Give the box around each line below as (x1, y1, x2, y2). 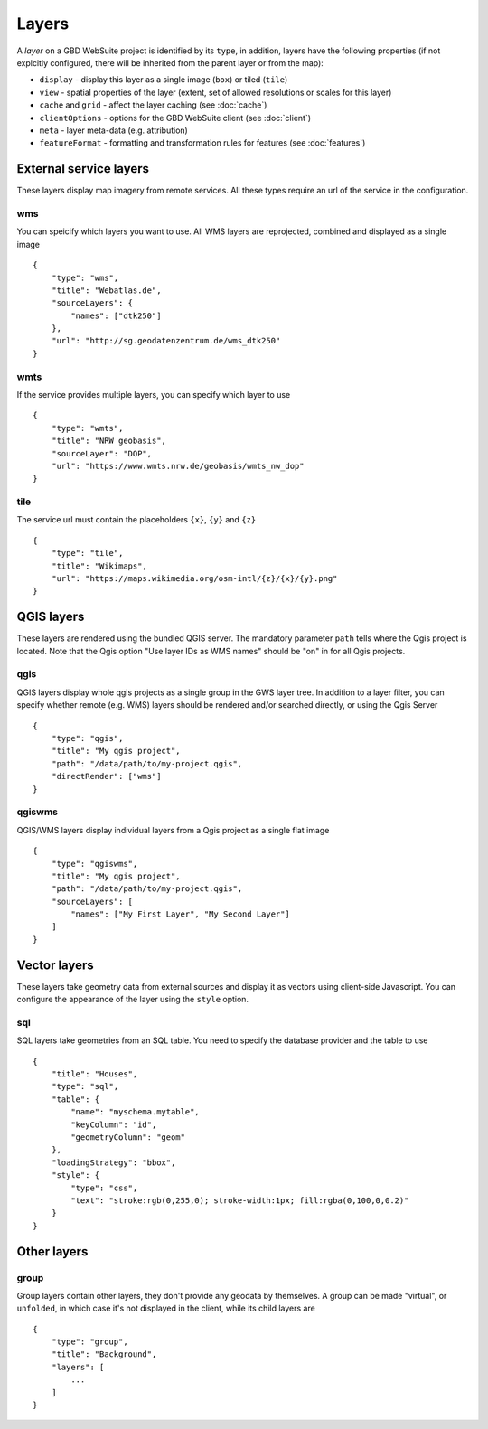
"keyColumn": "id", (70, 1119, 157, 1130)
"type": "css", (70, 1182, 138, 1193)
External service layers (16, 161, 149, 176)
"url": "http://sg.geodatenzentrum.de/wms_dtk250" (51, 335, 281, 346)
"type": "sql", (51, 1081, 119, 1092)
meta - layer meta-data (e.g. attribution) (39, 125, 189, 136)
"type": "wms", (51, 272, 119, 283)
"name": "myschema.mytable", (70, 1107, 201, 1117)
